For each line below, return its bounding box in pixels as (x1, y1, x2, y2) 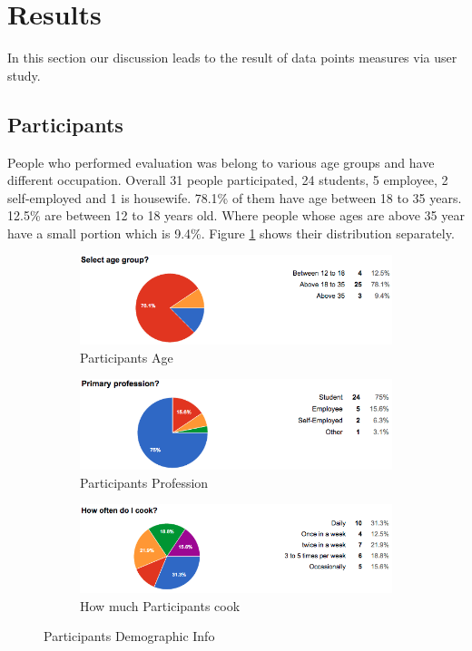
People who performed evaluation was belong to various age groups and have (7, 152, 435, 171)
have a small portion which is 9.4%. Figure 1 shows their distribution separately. (7, 223, 455, 242)
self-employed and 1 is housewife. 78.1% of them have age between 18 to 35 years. (7, 188, 462, 207)
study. (7, 65, 41, 84)
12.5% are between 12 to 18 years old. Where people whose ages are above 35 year (7, 206, 465, 225)
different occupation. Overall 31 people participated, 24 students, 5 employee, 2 (7, 170, 448, 189)
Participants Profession (80, 472, 209, 491)
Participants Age (80, 347, 173, 366)
